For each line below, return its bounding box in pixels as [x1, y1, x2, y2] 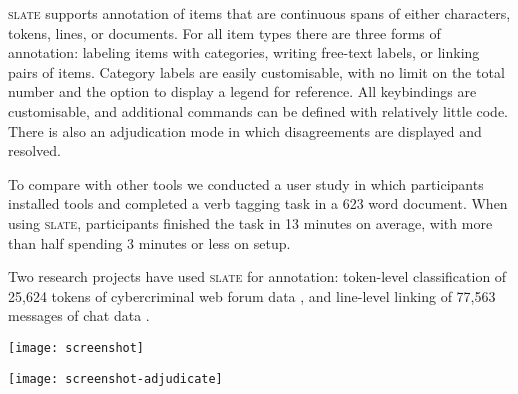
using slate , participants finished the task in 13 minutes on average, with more [8, 212, 493, 233]
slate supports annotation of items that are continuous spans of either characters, [8, 3, 511, 23]
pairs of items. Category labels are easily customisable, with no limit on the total [8, 61, 505, 82]
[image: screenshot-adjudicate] [8, 371, 223, 386]
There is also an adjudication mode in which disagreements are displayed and [8, 120, 482, 141]
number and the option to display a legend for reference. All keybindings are [8, 81, 477, 102]
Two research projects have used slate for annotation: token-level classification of [8, 266, 507, 287]
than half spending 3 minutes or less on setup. [8, 232, 291, 253]
